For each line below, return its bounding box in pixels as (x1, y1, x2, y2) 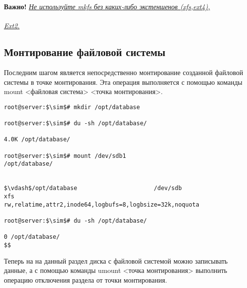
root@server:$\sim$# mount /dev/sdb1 (4, 152, 126, 159)
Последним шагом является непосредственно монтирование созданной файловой (4, 67, 243, 77)
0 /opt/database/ (4, 233, 60, 241)
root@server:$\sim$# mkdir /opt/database (4, 103, 140, 111)
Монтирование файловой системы (4, 44, 166, 59)
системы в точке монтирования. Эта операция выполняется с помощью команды (4, 77, 243, 87)
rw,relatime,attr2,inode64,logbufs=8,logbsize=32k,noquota (4, 201, 199, 208)
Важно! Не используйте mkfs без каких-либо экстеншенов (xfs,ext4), (4, 1, 210, 11)
